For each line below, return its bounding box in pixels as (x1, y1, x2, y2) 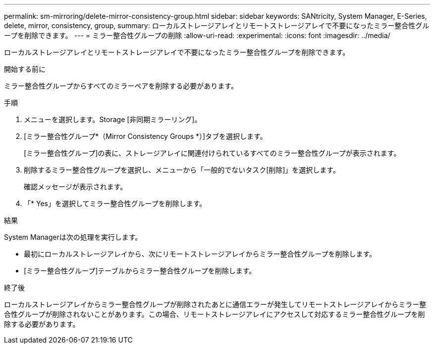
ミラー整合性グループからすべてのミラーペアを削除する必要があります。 (4, 82, 238, 90)
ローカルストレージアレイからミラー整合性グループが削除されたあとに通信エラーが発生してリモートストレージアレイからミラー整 (4, 300, 427, 308)
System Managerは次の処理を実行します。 (4, 233, 142, 241)
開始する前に (4, 65, 46, 73)
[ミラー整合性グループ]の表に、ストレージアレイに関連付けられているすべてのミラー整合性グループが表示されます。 (24, 149, 401, 157)
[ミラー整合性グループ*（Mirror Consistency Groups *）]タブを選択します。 (24, 132, 267, 140)
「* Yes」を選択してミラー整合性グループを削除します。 (24, 199, 207, 208)
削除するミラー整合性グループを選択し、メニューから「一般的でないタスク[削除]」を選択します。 (24, 166, 340, 174)
